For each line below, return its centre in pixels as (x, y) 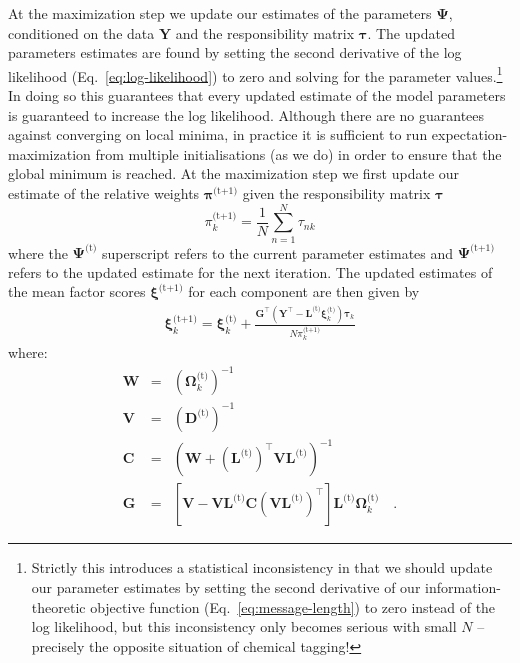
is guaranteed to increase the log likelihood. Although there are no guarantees (246, 114)
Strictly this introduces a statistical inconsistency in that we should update (262, 567)
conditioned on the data (81, 32)
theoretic (58, 606)
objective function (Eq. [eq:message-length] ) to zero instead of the (293, 606)
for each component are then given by (304, 291)
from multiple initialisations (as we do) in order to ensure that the (298, 153)
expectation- (469, 134)
